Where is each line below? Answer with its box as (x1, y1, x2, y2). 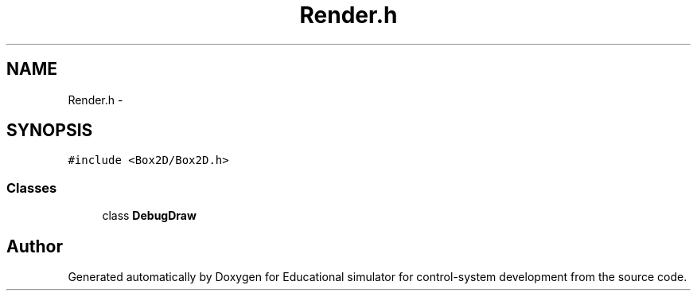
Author (6, 236, 63, 256)
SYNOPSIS (6, 120, 93, 141)
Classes (6, 179, 57, 196)
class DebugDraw (102, 209, 197, 223)
